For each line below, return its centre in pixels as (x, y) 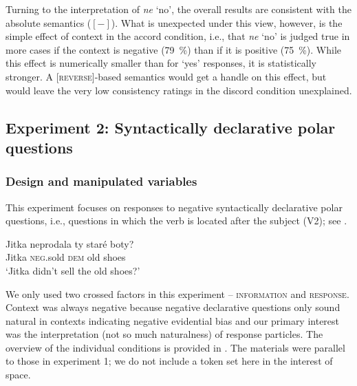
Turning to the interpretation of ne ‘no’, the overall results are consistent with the (178, 9)
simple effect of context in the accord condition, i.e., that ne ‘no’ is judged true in (178, 36)
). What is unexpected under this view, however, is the (227, 22)
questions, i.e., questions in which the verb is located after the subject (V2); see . (176, 221)
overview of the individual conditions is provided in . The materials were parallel (175, 347)
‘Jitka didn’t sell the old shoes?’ (73, 270)
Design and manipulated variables (101, 181)
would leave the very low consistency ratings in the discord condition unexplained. (179, 90)
